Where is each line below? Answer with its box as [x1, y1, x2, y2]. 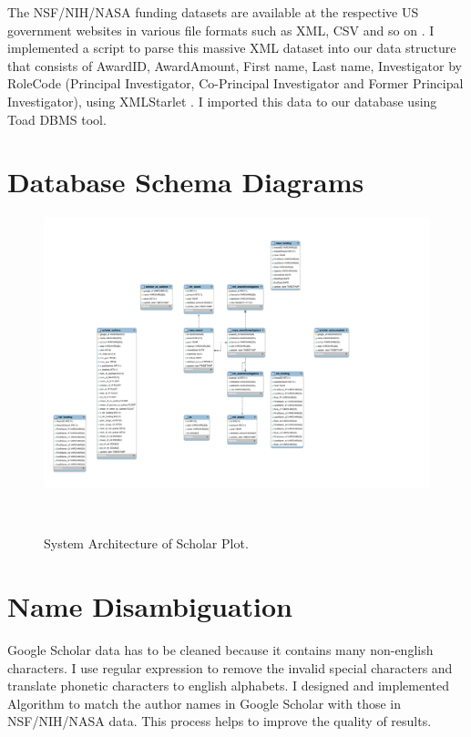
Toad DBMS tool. [7, 109, 107, 128]
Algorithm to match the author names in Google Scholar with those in [7, 693, 402, 712]
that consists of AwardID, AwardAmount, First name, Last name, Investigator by [7, 56, 462, 75]
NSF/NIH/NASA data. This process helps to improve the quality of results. [7, 711, 432, 731]
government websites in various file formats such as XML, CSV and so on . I [7, 20, 435, 39]
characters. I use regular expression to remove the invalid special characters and [7, 658, 453, 677]
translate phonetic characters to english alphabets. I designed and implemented [7, 676, 450, 695]
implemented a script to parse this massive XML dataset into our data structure [7, 38, 456, 57]
